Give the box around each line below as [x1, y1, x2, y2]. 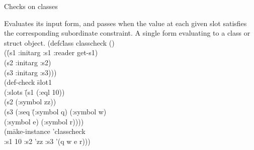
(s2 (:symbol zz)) [4, 96, 56, 107]
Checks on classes [4, 1, 58, 11]
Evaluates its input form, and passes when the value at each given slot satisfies [4, 18, 247, 28]
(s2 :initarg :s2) [4, 57, 51, 67]
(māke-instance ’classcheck [4, 126, 86, 136]
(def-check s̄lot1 [4, 77, 52, 87]
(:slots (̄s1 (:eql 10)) [4, 86, 65, 97]
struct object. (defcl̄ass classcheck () [4, 37, 115, 48]
